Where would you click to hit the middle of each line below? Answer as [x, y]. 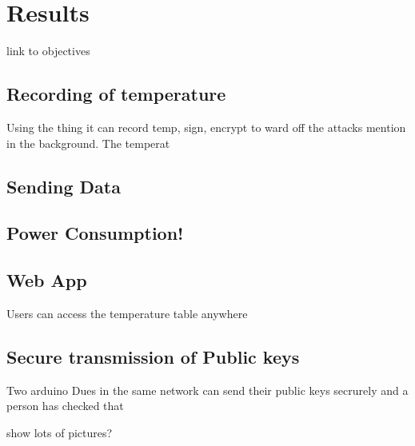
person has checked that [65, 406]
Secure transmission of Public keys [153, 356]
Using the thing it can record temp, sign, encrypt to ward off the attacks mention [206, 127]
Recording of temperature [116, 94]
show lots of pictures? [60, 432]
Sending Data [64, 186]
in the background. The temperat [88, 143]
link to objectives [48, 51]
